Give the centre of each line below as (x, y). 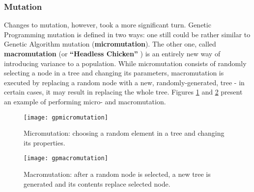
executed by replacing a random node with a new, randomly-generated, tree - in (124, 82)
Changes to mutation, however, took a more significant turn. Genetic (108, 25)
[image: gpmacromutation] (66, 158)
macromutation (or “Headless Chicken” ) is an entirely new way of (112, 53)
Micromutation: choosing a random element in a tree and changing (124, 133)
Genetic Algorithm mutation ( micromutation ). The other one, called (110, 44)
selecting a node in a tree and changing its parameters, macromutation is (114, 73)
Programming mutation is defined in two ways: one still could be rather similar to (127, 34)
